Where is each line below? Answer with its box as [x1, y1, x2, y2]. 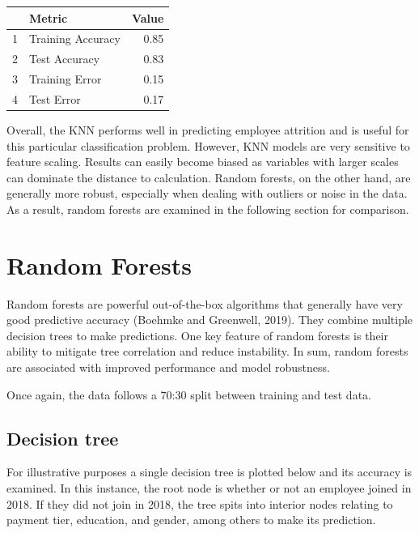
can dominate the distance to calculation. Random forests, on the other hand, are [6, 168, 411, 185]
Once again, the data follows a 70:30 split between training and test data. [6, 386, 371, 403]
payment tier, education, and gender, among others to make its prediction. [6, 511, 376, 528]
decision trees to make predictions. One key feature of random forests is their [6, 326, 388, 343]
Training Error [29, 70, 102, 87]
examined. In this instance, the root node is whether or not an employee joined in [6, 480, 412, 497]
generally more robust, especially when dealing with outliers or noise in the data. [6, 185, 408, 202]
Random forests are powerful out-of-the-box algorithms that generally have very [6, 295, 403, 312]
